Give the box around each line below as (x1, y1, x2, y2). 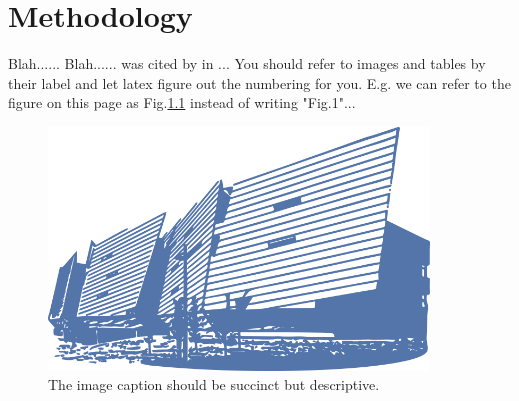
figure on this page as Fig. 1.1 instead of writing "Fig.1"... (8, 92, 356, 113)
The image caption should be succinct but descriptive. (48, 374, 380, 395)
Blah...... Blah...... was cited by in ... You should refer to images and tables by (8, 53, 486, 74)
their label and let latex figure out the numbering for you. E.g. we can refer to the (8, 72, 511, 93)
